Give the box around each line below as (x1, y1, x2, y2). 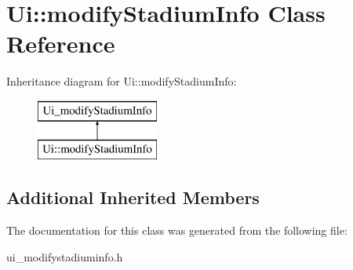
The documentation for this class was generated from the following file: (6, 222, 348, 239)
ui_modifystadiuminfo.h (6, 248, 123, 265)
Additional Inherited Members (6, 185, 260, 210)
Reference (6, 27, 115, 60)
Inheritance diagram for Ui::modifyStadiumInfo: (6, 73, 237, 89)
